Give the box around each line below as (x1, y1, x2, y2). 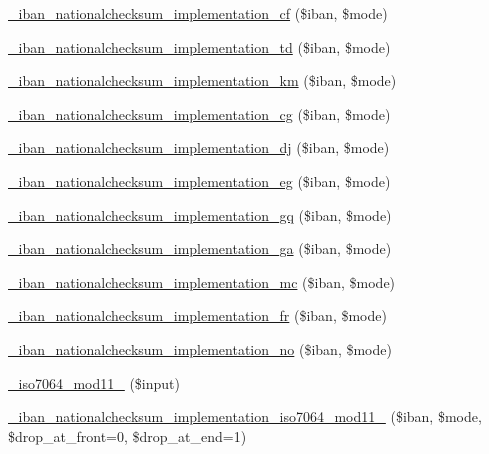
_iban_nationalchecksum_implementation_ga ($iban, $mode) (8, 238, 392, 259)
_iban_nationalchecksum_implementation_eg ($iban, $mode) (8, 170, 391, 191)
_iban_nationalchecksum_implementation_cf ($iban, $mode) (8, 3, 388, 23)
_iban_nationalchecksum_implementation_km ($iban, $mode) (8, 70, 397, 91)
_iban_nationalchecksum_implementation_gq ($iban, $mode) (8, 204, 392, 225)
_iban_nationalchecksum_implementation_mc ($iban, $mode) (8, 271, 396, 292)
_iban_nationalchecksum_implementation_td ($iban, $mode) (8, 36, 391, 57)
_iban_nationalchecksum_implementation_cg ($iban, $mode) (8, 103, 391, 124)
